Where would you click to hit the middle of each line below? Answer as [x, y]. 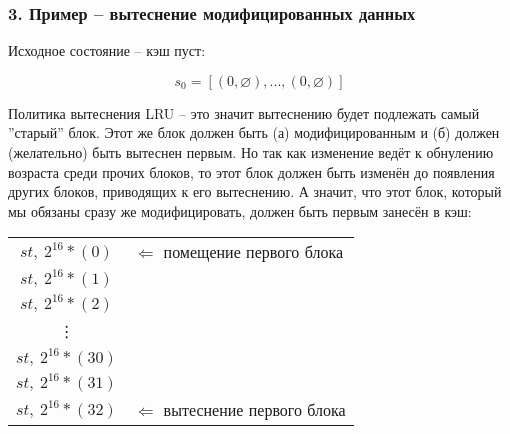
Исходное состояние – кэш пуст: [107, 50]
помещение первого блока [253, 252]
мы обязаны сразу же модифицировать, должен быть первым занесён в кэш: [240, 210]
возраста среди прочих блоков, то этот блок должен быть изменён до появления [251, 171]
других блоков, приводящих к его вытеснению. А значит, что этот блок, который [255, 191]
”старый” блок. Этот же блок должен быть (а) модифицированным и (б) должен [254, 132]
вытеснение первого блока [254, 410]
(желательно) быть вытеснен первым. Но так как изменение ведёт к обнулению [251, 152]
